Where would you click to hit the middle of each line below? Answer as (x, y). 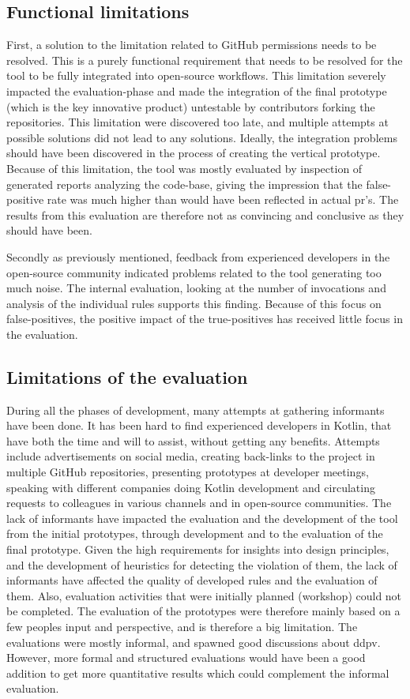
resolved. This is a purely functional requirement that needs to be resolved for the (205, 60)
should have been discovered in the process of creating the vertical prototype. (194, 153)
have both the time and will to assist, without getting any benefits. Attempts (193, 440)
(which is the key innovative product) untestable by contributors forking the (191, 106)
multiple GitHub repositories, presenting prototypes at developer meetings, (188, 472)
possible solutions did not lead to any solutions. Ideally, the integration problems (202, 137)
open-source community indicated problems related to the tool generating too (194, 272)
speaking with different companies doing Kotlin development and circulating (191, 487)
